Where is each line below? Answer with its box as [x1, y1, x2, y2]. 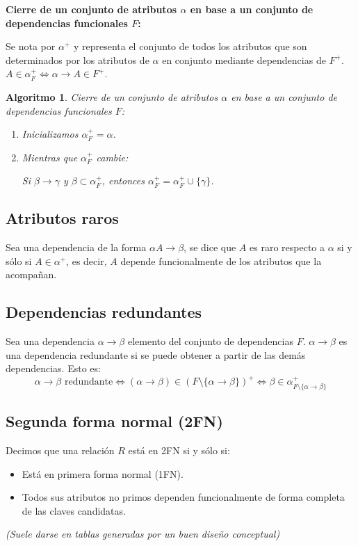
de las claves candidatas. [22, 503, 126, 517]
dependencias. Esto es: [6, 361, 101, 376]
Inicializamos [22, 127, 79, 141]
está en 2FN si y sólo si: [128, 443, 230, 458]
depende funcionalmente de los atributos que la [120, 253, 322, 268]
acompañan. [6, 267, 57, 282]
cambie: [96, 150, 129, 164]
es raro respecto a [250, 240, 325, 255]
